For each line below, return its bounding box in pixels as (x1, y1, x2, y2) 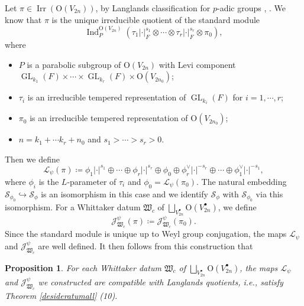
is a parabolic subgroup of (27, 58, 121, 70)
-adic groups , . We (217, 2, 286, 14)
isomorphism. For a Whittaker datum (5, 200, 141, 213)
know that (5, 13, 42, 25)
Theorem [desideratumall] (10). (5, 289, 118, 301)
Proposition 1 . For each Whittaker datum (5, 261, 161, 274)
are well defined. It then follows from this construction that (38, 239, 253, 252)
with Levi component (159, 58, 236, 70)
